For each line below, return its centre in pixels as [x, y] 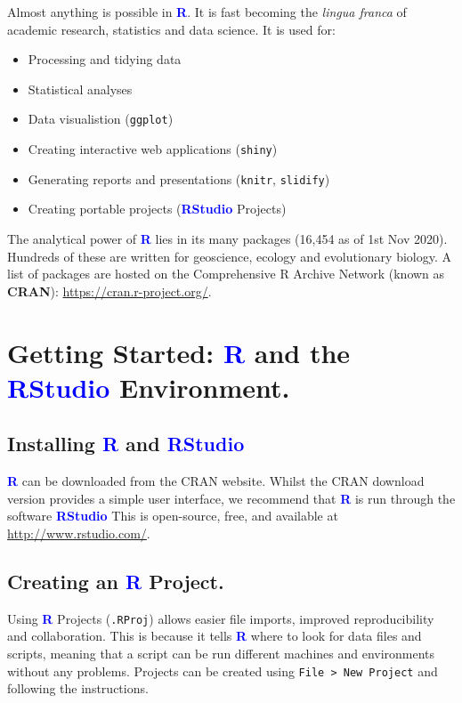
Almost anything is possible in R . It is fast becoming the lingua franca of [207, 12]
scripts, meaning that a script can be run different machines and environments [221, 653]
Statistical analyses [80, 89]
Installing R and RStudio [126, 444]
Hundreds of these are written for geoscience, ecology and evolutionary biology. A [229, 256]
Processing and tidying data [105, 59]
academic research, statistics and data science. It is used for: [171, 29]
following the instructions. [78, 688]
